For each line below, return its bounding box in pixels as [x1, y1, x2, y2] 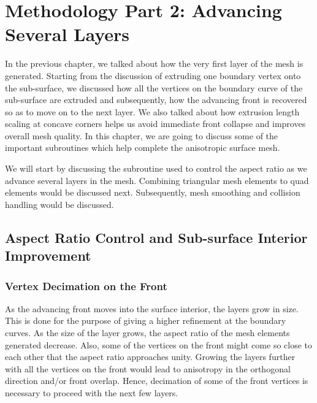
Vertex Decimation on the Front [5, 278, 167, 293]
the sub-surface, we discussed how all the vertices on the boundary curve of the [5, 81, 303, 94]
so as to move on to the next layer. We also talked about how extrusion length [5, 105, 300, 118]
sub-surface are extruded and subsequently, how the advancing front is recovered [5, 93, 307, 106]
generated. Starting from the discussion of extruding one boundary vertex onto [5, 69, 301, 82]
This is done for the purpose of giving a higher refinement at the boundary [5, 314, 286, 327]
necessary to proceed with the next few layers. [5, 386, 178, 399]
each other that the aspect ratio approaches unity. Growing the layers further [5, 350, 296, 363]
